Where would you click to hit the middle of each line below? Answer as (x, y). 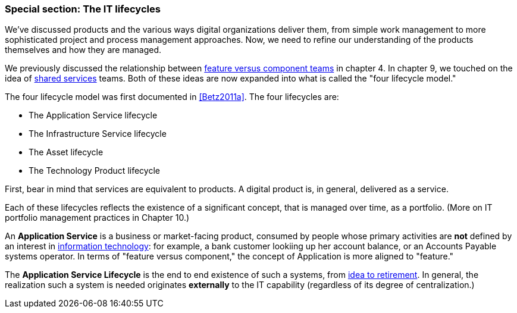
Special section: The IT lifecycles (83, 9)
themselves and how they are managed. (83, 50)
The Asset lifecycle (66, 152)
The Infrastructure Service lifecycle (98, 134)
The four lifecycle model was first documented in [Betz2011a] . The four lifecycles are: (172, 97)
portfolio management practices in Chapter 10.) (97, 218)
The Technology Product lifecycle (94, 171)
